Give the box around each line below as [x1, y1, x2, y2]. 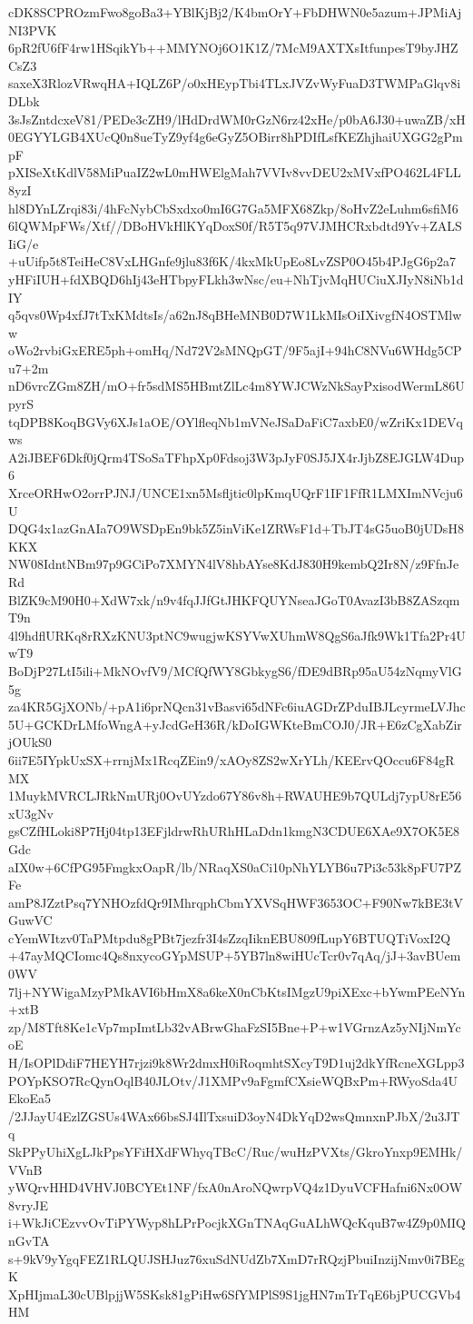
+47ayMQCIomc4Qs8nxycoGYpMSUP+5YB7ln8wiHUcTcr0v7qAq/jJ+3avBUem [8, 946, 461, 965]
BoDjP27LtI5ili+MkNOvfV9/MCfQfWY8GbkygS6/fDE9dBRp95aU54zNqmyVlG [8, 661, 462, 680]
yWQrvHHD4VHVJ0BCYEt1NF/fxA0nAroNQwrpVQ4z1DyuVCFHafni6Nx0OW [8, 1178, 463, 1197]
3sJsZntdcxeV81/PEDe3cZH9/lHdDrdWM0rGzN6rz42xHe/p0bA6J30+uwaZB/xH [8, 109, 466, 128]
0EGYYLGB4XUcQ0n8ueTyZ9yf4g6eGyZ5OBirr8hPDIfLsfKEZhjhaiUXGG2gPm [8, 127, 463, 146]
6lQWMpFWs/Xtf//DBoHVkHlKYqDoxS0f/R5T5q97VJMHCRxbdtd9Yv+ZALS [8, 216, 462, 235]
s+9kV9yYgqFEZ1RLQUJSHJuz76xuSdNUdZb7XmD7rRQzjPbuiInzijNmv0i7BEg [8, 1249, 465, 1268]
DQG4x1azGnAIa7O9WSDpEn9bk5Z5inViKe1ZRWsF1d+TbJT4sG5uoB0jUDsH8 [8, 519, 464, 538]
